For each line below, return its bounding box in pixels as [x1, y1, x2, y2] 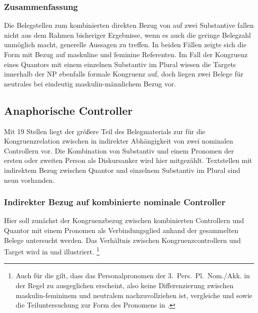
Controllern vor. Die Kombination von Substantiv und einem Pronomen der [4, 145, 234, 156]
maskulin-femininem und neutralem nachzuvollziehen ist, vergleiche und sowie [15, 290, 253, 300]
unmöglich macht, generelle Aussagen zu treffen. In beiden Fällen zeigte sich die [4, 39, 247, 50]
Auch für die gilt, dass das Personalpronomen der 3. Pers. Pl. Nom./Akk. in [15, 270, 250, 281]
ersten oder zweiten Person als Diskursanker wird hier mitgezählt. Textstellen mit [4, 155, 253, 165]
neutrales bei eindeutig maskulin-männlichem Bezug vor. [4, 78, 176, 88]
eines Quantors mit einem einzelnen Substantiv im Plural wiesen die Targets [4, 59, 236, 69]
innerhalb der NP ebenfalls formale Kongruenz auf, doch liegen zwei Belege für [4, 69, 244, 79]
